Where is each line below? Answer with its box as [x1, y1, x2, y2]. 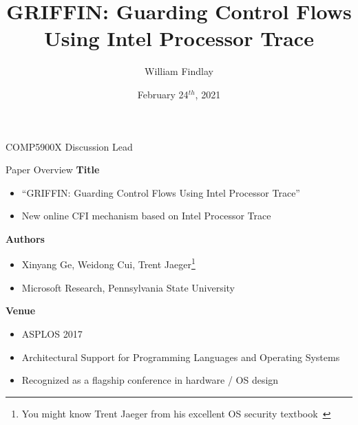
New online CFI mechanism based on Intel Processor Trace [21, 208, 271, 223]
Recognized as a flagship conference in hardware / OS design [21, 373, 279, 387]
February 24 [137, 87, 189, 101]
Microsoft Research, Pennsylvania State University [21, 280, 235, 294]
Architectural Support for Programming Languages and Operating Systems [21, 349, 340, 364]
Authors [6, 231, 45, 246]
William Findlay [145, 64, 213, 78]
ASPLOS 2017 [21, 326, 83, 340]
